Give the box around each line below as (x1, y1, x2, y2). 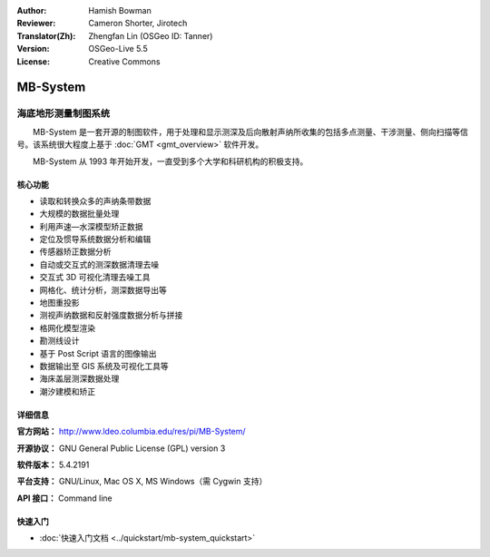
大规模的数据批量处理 (39, 209, 120, 220)
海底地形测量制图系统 (16, 107, 111, 120)
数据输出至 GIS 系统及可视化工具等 (39, 360, 170, 371)
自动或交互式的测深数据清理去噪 (39, 259, 159, 269)
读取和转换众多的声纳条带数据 (39, 195, 152, 206)
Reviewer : (16, 18, 56, 29)
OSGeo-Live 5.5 (88, 44, 149, 54)
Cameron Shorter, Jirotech (88, 18, 188, 29)
